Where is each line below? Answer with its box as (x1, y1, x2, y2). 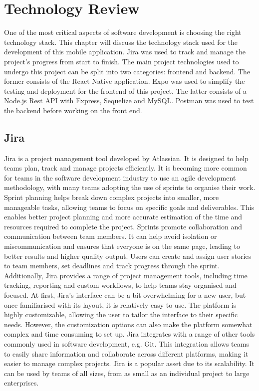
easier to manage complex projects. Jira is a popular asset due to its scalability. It (4, 358, 255, 369)
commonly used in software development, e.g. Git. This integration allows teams (4, 338, 249, 349)
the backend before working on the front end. (4, 105, 142, 115)
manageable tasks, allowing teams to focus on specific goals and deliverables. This (4, 201, 255, 212)
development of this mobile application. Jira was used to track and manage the (4, 46, 246, 57)
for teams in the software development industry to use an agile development (4, 172, 236, 183)
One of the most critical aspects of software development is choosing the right (4, 27, 242, 37)
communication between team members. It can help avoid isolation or (4, 231, 217, 241)
